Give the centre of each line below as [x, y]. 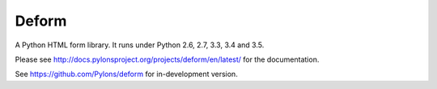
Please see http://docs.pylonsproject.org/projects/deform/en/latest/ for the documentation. [167, 59]
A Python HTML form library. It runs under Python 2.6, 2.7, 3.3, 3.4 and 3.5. [140, 45]
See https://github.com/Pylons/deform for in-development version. [126, 74]
